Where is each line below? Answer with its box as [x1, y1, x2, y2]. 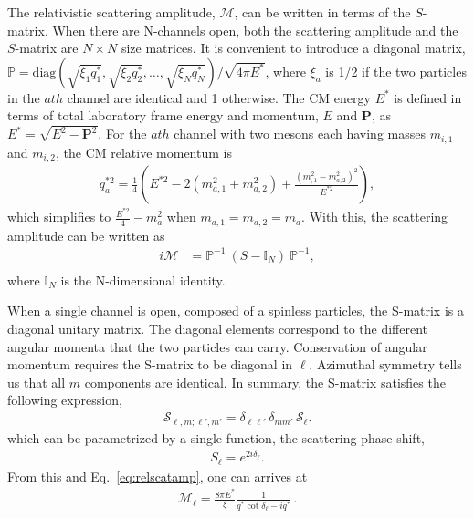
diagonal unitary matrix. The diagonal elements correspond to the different [7, 319, 428, 338]
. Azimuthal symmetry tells [309, 355, 462, 374]
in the [7, 88, 40, 107]
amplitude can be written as [7, 225, 165, 244]
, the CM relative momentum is [56, 142, 232, 161]
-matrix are [15, 38, 79, 57]
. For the [98, 124, 147, 143]
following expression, [7, 390, 122, 409]
